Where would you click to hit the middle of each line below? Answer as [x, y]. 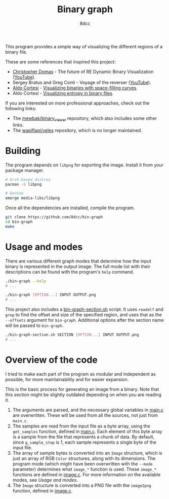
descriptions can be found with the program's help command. [70, 272]
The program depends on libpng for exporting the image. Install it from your [84, 165]
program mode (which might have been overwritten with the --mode [82, 463]
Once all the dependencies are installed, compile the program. [70, 208]
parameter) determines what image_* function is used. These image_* [85, 469]
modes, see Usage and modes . [45, 480]
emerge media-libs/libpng [32, 198]
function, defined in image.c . [43, 490]
